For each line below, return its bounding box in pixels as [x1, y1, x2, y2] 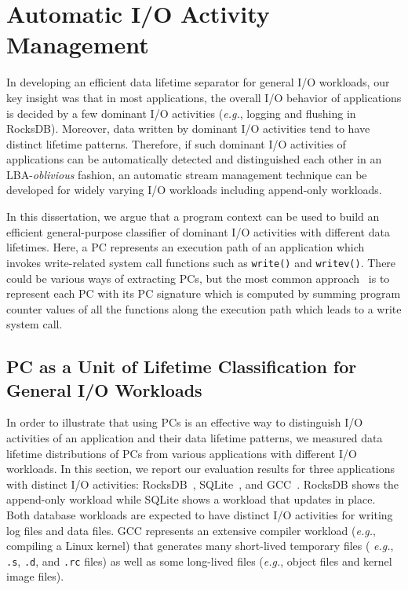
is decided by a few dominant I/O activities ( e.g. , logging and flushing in [6, 104, 356, 121]
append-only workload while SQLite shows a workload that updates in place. [6, 491, 376, 508]
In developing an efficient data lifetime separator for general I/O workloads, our [6, 74, 390, 90]
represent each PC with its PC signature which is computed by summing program [6, 285, 401, 302]
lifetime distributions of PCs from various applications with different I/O [6, 445, 357, 461]
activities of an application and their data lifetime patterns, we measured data [6, 430, 383, 446]
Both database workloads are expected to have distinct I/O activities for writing [6, 507, 393, 523]
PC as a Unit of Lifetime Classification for [6, 354, 357, 379]
